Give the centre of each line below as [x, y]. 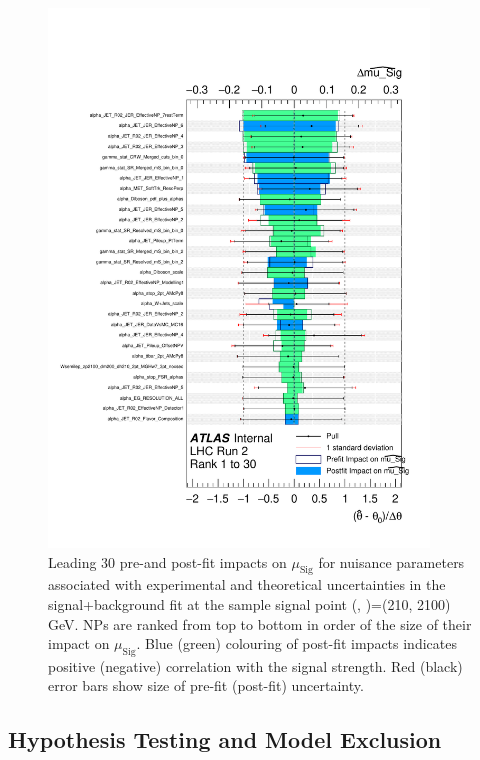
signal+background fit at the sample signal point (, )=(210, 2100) [249, 603]
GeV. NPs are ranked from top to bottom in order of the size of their [260, 623]
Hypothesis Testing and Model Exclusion [225, 739]
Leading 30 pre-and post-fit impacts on [167, 561]
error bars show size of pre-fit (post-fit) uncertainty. [206, 685]
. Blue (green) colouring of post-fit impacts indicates [296, 643]
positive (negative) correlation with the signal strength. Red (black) [255, 665]
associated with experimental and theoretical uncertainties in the [247, 584]
